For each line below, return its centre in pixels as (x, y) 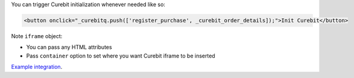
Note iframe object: (37, 36)
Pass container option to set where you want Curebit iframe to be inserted (121, 56)
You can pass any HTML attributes (69, 47)
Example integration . (37, 67)
